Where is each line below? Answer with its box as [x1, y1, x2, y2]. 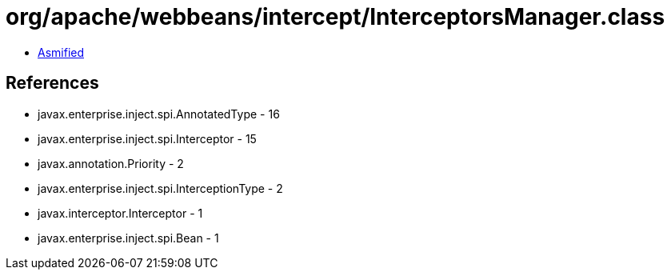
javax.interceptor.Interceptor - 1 [38, 206, 203, 220]
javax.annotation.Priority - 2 [38, 156, 184, 170]
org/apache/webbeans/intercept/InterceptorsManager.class [6, 3, 665, 30]
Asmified [38, 45, 85, 59]
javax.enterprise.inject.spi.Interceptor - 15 [38, 131, 257, 146]
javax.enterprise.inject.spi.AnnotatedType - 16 [38, 106, 280, 121]
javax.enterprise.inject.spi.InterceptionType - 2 [38, 181, 283, 195]
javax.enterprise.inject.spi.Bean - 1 [38, 230, 219, 245]
